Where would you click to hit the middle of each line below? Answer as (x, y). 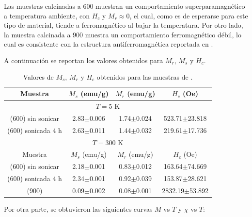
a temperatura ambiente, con (47, 15)
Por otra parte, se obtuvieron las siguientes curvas (78, 209)
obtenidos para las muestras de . (145, 76)
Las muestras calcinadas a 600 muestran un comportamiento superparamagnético (125, 6)
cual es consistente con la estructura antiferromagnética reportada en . (109, 44)
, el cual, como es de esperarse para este (189, 15)
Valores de (38, 76)
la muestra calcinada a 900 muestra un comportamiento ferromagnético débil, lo (123, 34)
